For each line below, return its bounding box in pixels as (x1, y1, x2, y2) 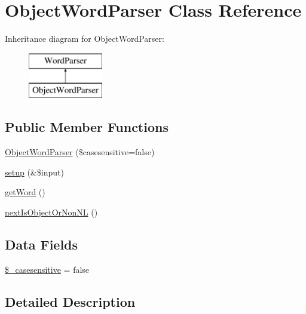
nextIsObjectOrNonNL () (5, 205, 98, 218)
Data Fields (5, 235, 78, 253)
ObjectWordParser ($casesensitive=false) (5, 146, 155, 158)
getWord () (5, 186, 45, 198)
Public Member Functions (5, 118, 169, 136)
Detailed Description (5, 292, 136, 310)
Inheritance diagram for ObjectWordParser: (5, 32, 164, 45)
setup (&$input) (5, 165, 64, 178)
